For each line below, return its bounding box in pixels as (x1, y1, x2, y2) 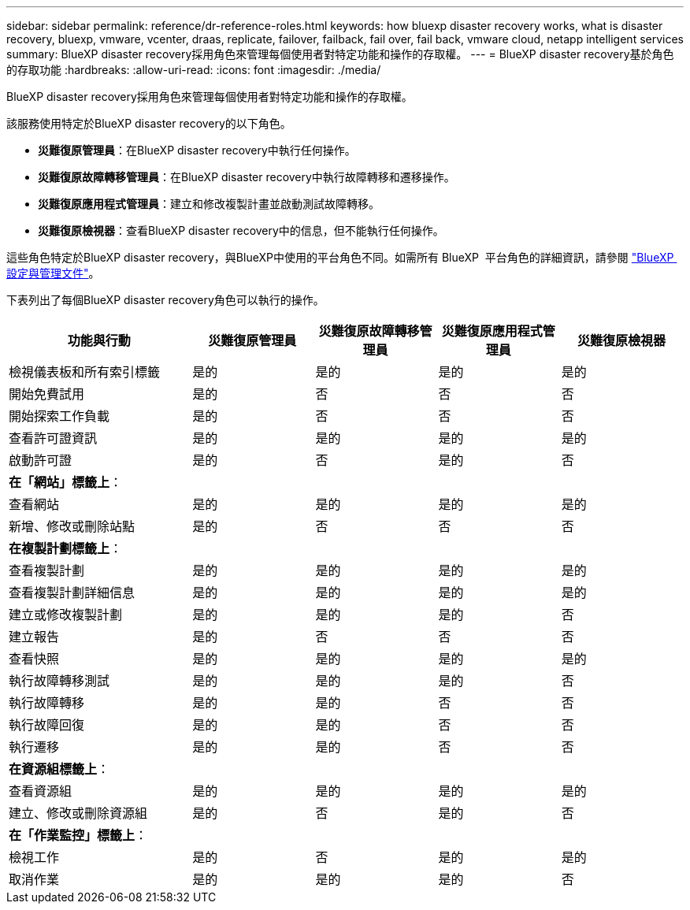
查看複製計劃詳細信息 (9, 585, 135, 600)
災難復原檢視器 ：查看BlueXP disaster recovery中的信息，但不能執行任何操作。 (38, 224, 444, 237)
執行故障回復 (9, 717, 85, 733)
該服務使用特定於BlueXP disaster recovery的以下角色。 (6, 117, 291, 130)
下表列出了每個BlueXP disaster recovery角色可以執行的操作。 (6, 293, 325, 306)
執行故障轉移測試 (9, 673, 110, 689)
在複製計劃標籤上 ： (9, 540, 123, 556)
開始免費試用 (9, 386, 85, 402)
